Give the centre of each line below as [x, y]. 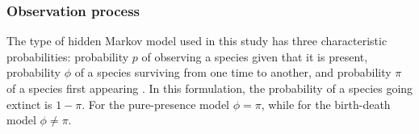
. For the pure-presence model [156, 104]
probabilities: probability [68, 56]
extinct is [29, 104]
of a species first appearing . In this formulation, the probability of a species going [210, 88]
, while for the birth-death [326, 104]
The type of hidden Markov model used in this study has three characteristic [197, 41]
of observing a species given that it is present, [255, 56]
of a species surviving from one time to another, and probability [233, 72]
